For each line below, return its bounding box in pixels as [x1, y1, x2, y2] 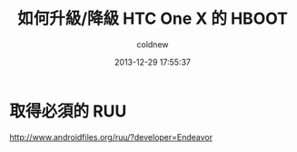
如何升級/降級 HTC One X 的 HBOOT [16, 8, 289, 29]
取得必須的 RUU [9, 101, 127, 121]
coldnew [136, 38, 169, 50]
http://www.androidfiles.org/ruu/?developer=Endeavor [9, 131, 213, 142]
